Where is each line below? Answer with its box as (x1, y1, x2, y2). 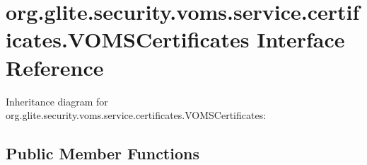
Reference (6, 52, 104, 81)
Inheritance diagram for (6, 93, 108, 108)
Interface (257, 25, 345, 54)
